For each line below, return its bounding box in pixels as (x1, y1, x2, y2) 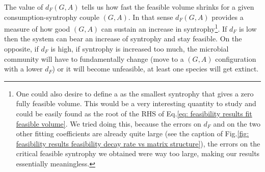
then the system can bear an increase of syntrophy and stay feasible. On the (4, 33, 242, 44)
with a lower (4, 63, 43, 74)
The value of (4, 2, 43, 12)
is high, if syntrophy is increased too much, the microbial (50, 43, 229, 54)
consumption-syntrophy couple (4, 11, 99, 22)
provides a (211, 11, 244, 22)
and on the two (213, 118, 260, 129)
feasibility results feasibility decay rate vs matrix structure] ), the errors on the (16, 138, 260, 149)
